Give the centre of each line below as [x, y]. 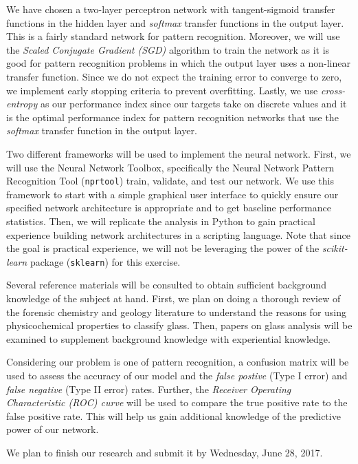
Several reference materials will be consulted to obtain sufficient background [166, 285]
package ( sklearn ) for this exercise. [105, 261]
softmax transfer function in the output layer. [102, 130]
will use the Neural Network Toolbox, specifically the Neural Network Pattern [170, 167]
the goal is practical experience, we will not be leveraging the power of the [163, 248]
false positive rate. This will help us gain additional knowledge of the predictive [174, 415]
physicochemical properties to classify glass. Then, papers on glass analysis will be [179, 325]
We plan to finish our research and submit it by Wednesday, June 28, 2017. [165, 452]
